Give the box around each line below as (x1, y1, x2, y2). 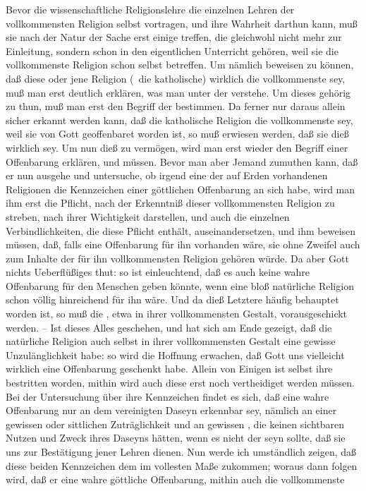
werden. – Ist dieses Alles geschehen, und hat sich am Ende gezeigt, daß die (6, 320, 332, 334)
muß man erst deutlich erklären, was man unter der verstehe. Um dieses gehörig (6, 85, 351, 99)
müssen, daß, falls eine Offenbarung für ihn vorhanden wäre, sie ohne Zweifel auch (6, 237, 360, 252)
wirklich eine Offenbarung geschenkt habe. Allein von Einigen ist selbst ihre (6, 361, 333, 376)
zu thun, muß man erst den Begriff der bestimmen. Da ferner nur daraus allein (6, 99, 346, 114)
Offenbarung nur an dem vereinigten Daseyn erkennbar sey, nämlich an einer (6, 403, 337, 418)
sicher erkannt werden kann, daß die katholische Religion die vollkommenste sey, (6, 112, 353, 127)
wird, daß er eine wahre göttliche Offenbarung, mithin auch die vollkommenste (6, 472, 345, 487)
